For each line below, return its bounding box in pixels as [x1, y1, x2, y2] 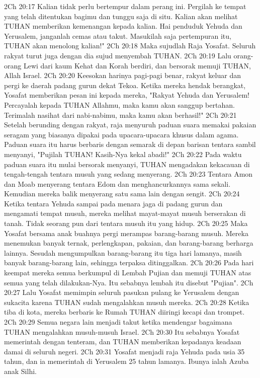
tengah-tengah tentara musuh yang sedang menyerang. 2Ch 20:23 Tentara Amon [4, 169, 253, 179]
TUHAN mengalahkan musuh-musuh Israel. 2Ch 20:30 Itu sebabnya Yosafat [4, 326, 240, 337]
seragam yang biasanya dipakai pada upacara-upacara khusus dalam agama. [4, 129, 239, 139]
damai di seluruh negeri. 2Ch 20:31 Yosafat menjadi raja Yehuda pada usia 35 [4, 346, 245, 356]
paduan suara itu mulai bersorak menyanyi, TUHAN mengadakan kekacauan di [4, 159, 250, 169]
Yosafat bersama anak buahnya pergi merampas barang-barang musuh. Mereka [4, 228, 248, 238]
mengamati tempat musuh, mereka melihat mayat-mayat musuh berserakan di [4, 208, 246, 218]
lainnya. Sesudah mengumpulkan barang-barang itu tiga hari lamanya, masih [4, 247, 242, 258]
